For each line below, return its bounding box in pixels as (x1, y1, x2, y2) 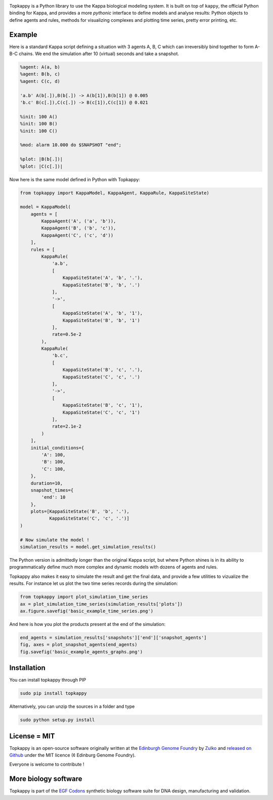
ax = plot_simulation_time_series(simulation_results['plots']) (20, 601, 183, 607)
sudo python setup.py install (20, 717, 95, 723)
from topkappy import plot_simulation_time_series (20, 594, 149, 600)
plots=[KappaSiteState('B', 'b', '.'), (30, 509, 130, 515)
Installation (9, 663, 45, 672)
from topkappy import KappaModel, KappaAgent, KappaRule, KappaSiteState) (20, 190, 210, 196)
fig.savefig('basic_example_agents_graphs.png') (20, 649, 143, 655)
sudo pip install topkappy (20, 691, 87, 696)
